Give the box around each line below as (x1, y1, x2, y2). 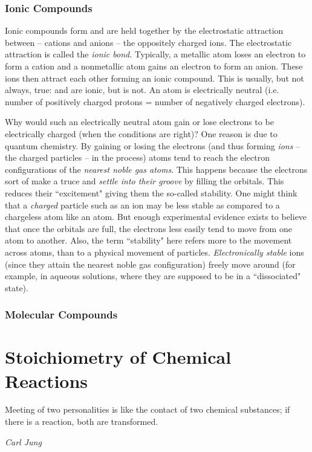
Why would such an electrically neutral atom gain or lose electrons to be (5, 115, 274, 128)
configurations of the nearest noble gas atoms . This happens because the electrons (5, 163, 308, 175)
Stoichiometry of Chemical (5, 344, 232, 369)
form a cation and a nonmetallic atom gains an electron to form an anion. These (5, 60, 303, 72)
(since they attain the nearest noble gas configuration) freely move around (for (5, 257, 296, 270)
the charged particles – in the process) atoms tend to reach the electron (5, 151, 270, 164)
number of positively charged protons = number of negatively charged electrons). (5, 95, 305, 108)
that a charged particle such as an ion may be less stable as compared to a (5, 198, 280, 211)
